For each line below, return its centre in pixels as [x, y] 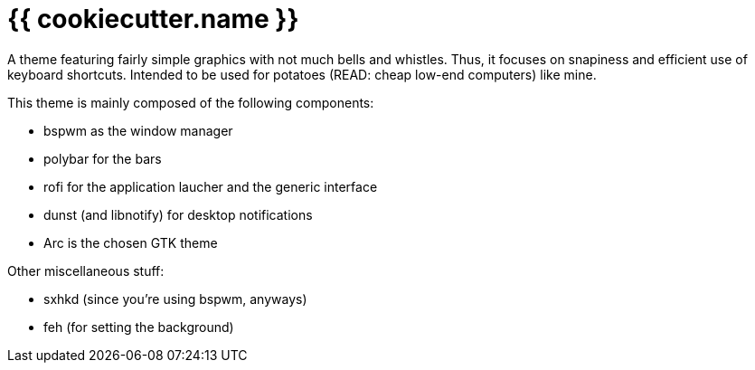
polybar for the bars [103, 158]
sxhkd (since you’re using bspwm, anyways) [175, 299]
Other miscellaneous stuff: [86, 270]
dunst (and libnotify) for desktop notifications [178, 214]
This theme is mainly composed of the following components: [191, 102]
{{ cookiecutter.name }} [153, 19]
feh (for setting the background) [139, 327]
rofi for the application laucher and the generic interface [211, 186]
